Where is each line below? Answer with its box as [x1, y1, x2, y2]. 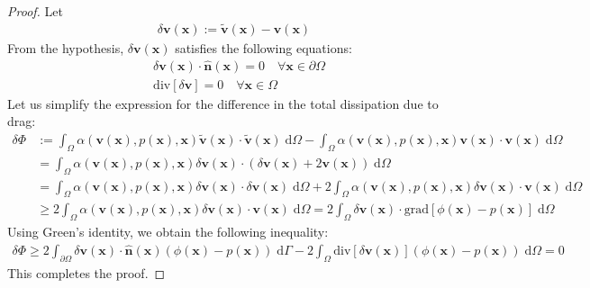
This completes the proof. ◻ [7, 263, 166, 282]
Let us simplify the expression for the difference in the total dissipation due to [7, 94, 439, 112]
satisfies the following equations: [175, 38, 352, 57]
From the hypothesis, [7, 38, 124, 57]
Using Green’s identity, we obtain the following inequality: [7, 222, 329, 241]
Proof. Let [7, 2, 63, 20]
